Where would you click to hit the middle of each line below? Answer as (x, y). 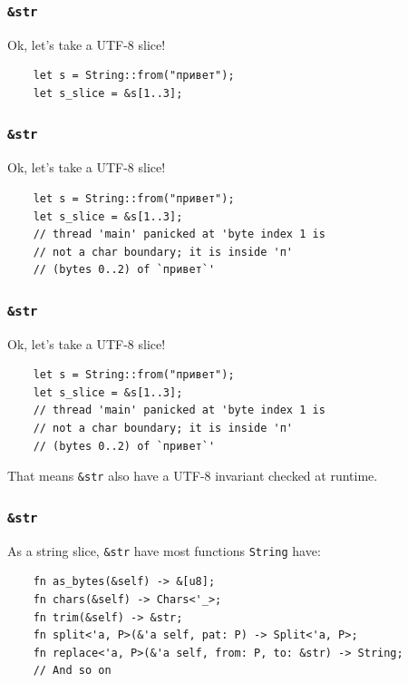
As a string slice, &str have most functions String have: (164, 550)
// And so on (72, 671)
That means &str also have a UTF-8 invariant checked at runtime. (193, 476)
